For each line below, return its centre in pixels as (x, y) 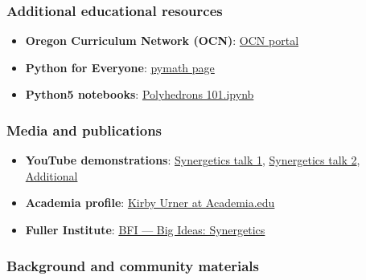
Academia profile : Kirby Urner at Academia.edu (150, 203)
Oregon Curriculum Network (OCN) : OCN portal (162, 41)
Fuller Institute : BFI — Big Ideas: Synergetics (145, 229)
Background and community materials (133, 265)
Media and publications (84, 130)
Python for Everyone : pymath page (120, 67)
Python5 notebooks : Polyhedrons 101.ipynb (140, 94)
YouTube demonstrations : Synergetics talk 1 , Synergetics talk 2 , (193, 160)
